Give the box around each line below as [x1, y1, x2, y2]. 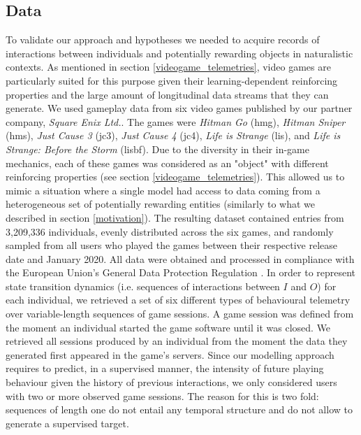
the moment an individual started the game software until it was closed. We [6, 320, 331, 334]
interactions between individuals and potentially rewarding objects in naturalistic [6, 45, 353, 60]
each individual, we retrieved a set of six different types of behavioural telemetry [6, 292, 351, 307]
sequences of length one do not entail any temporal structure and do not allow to [6, 402, 353, 417]
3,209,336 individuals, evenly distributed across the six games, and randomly [6, 224, 334, 238]
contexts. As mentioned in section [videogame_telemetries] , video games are [6, 59, 331, 74]
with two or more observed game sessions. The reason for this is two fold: [6, 388, 319, 403]
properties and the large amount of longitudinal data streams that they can [6, 87, 329, 101]
